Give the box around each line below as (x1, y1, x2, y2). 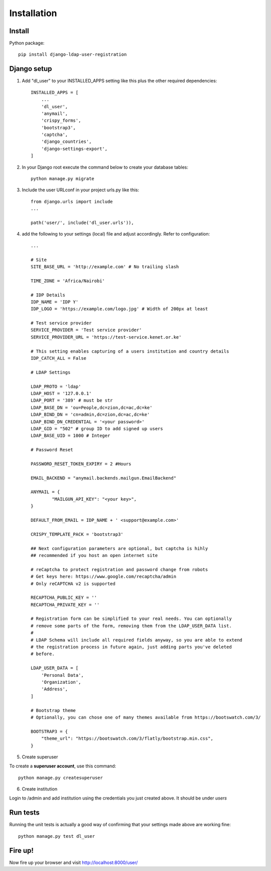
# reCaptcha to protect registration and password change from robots (31, 567, 208, 572)
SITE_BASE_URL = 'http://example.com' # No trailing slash (31, 264, 179, 269)
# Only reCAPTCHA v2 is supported (31, 581, 115, 586)
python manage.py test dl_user (18, 833, 95, 839)
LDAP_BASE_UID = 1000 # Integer (31, 433, 110, 439)
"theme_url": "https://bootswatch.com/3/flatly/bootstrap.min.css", (41, 736, 213, 742)
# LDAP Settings (31, 369, 71, 375)
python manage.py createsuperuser (18, 775, 103, 780)
